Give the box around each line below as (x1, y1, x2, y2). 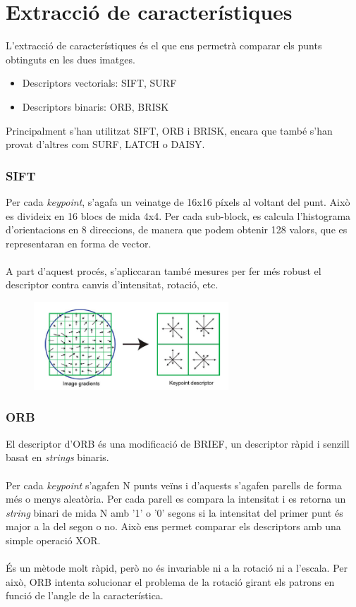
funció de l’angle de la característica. (6, 588, 164, 603)
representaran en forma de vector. (6, 235, 152, 250)
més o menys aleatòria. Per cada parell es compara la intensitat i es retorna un (6, 491, 346, 506)
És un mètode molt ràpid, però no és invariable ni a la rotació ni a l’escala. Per (6, 560, 348, 575)
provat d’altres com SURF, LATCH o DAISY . (6, 137, 205, 152)
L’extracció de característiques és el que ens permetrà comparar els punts (6, 38, 322, 53)
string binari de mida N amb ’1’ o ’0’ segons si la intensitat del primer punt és (6, 505, 343, 520)
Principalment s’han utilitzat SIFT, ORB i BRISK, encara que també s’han (6, 123, 333, 137)
